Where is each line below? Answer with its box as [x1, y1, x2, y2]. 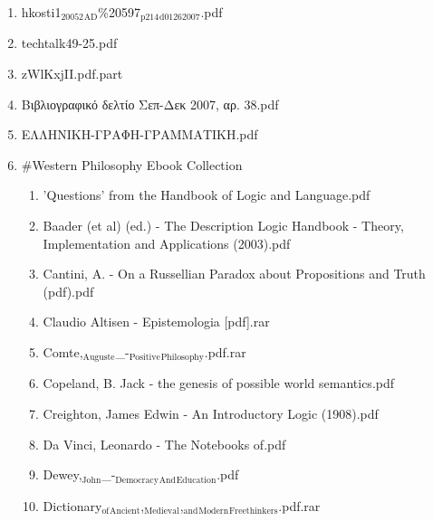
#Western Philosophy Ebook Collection [21, 155, 243, 174]
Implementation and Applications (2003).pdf [43, 233, 291, 252]
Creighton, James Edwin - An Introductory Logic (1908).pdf [43, 404, 379, 423]
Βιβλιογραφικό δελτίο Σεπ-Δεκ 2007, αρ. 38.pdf [21, 94, 279, 113]
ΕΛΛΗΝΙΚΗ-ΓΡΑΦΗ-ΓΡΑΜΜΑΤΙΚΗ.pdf [21, 125, 258, 144]
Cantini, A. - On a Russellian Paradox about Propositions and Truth [43, 264, 426, 283]
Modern [198, 507, 229, 516]
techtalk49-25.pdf [21, 33, 118, 52]
